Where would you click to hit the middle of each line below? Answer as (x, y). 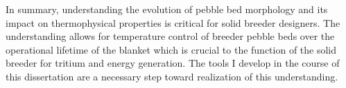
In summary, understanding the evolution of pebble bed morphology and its (167, 9)
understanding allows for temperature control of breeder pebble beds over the (170, 36)
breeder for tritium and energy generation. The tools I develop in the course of (173, 63)
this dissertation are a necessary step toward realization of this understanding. (172, 76)
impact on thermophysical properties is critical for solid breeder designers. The (173, 22)
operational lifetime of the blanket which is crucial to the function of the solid (171, 49)
